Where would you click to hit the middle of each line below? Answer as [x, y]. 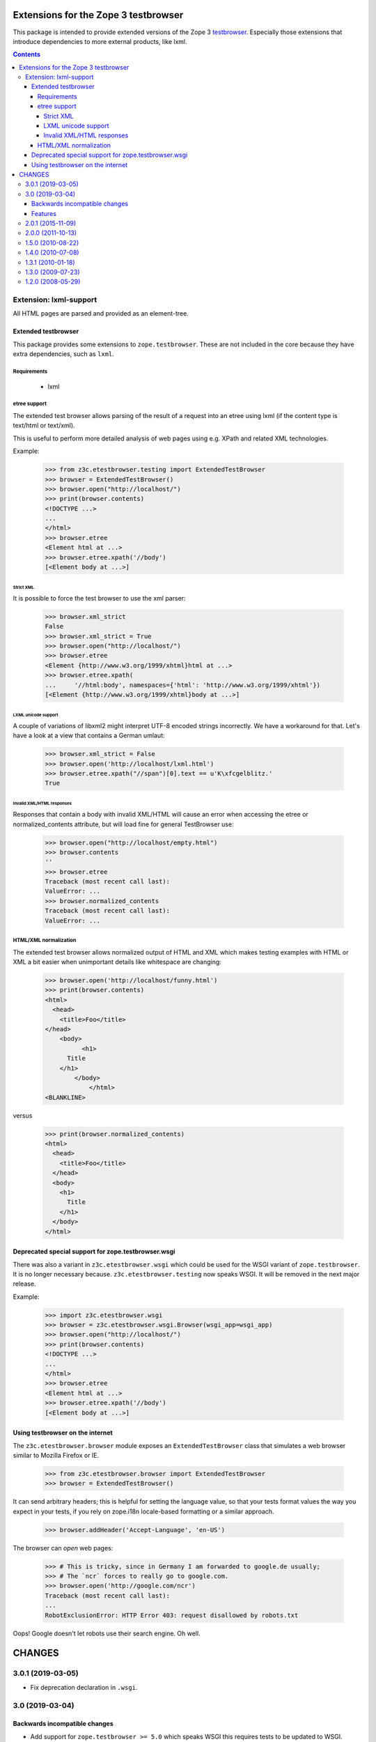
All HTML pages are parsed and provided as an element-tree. [101, 314]
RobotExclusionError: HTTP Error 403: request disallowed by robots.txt [172, 1615]
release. [24, 1284]
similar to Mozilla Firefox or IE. [56, 1455]
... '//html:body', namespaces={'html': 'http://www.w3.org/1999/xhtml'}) [182, 685]
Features [44, 213]
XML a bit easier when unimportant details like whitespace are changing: [117, 962]
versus [23, 1116]
